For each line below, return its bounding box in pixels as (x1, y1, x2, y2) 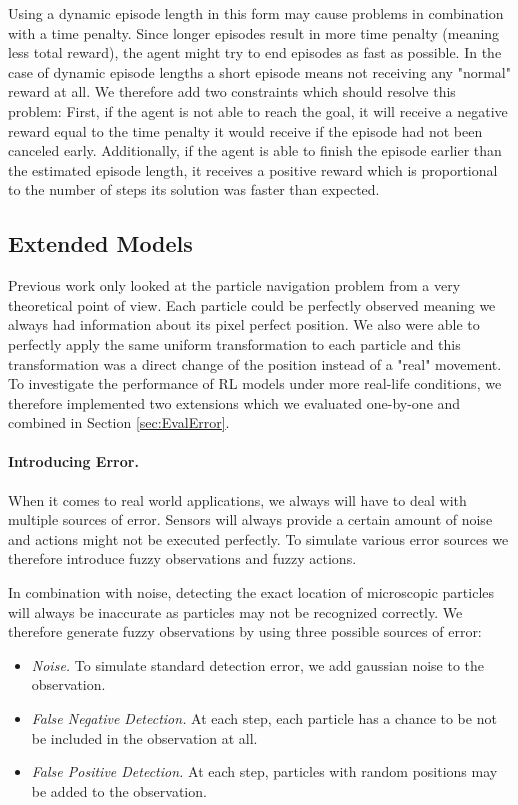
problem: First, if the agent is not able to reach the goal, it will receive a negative (8, 100, 508, 121)
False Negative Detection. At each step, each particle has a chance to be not (31, 708, 497, 729)
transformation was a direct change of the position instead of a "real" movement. (8, 353, 502, 374)
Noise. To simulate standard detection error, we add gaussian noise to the (31, 654, 485, 675)
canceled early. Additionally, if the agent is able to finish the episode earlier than (8, 140, 502, 161)
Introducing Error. (8, 451, 139, 472)
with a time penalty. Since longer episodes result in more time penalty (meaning (8, 22, 500, 43)
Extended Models (8, 228, 193, 259)
